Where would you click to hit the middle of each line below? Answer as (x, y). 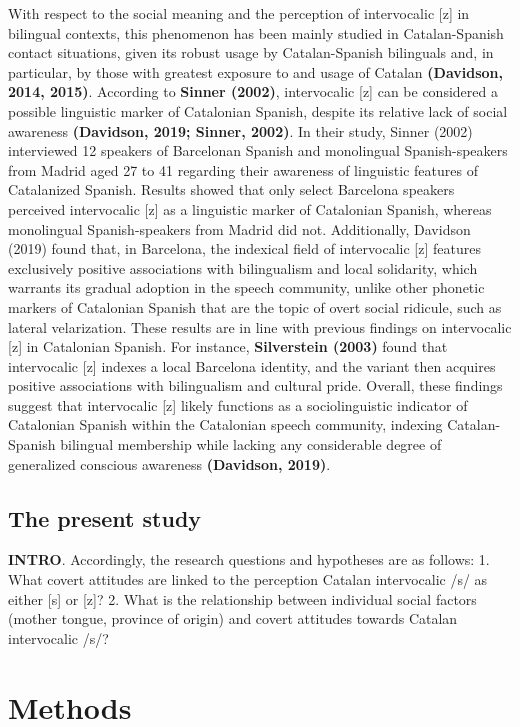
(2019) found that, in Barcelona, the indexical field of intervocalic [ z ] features (244, 248)
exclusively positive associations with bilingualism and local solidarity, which (243, 267)
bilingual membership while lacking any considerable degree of (251, 444)
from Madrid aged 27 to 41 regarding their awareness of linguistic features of (243, 169)
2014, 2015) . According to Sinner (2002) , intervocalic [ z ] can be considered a (253, 91)
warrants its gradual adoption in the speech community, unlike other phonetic (246, 287)
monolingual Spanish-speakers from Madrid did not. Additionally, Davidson (239, 228)
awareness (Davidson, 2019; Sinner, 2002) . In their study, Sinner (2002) (240, 130)
